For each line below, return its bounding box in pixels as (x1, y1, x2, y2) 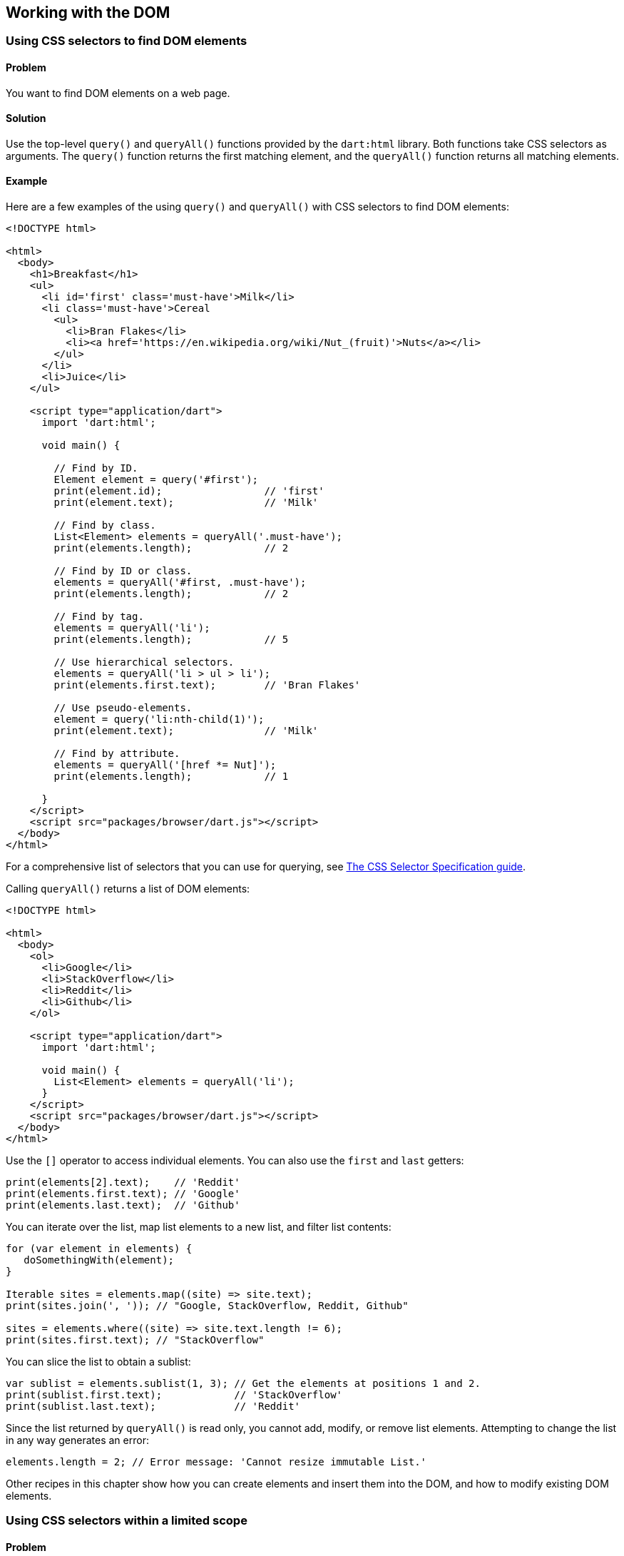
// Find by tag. (53, 611, 144, 623)
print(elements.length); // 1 (53, 771, 289, 783)
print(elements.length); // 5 (53, 634, 289, 646)
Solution (6, 112, 46, 125)
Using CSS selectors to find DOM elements (6, 34, 247, 49)
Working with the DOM (6, 4, 170, 21)
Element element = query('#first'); (53, 474, 259, 486)
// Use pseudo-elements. (53, 702, 193, 714)
